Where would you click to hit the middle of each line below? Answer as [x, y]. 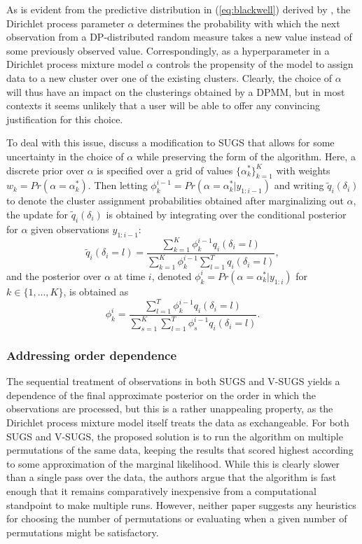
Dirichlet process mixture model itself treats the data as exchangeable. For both [178, 423]
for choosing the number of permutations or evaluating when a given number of [177, 518]
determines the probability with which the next [239, 23]
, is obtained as [96, 291]
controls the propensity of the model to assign [255, 64]
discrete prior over [46, 170]
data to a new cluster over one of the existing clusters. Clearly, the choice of [169, 77]
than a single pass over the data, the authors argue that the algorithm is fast [172, 477]
